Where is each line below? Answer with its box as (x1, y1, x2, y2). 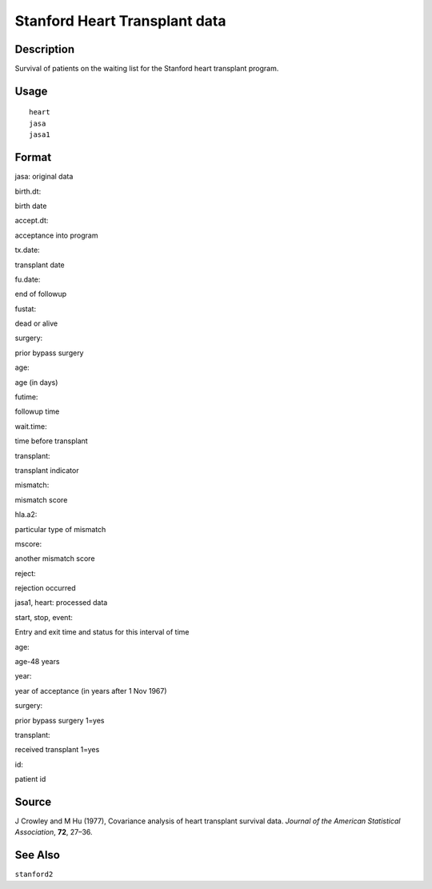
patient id (14, 775, 46, 784)
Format (14, 150, 52, 164)
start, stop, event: (14, 612, 74, 622)
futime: (14, 392, 38, 402)
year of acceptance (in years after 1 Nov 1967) (14, 686, 167, 695)
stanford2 (14, 870, 54, 879)
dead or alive (14, 318, 58, 328)
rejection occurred (14, 583, 76, 593)
